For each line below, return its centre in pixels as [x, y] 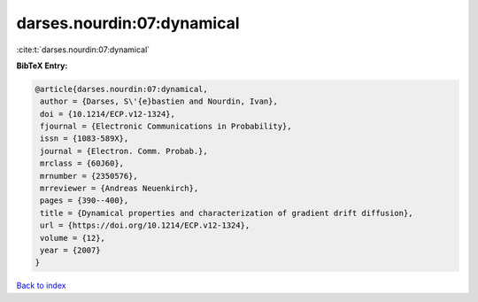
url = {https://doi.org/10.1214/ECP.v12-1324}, [145, 225]
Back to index [41, 286]
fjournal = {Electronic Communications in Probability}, [166, 127]
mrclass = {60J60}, [82, 163]
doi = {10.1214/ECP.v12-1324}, [108, 114]
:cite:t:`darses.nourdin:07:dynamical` [83, 50]
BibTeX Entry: [42, 66]
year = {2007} [70, 250]
